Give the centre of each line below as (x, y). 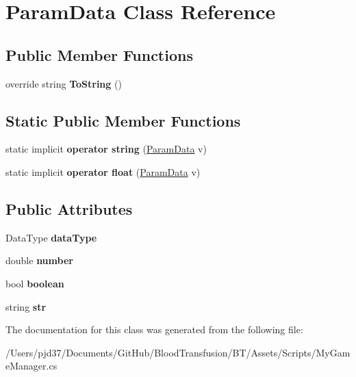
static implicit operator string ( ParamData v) (106, 149)
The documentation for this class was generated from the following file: (154, 329)
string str (26, 306)
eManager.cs (31, 366)
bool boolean (35, 283)
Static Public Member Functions (123, 120)
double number (39, 260)
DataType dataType (51, 237)
